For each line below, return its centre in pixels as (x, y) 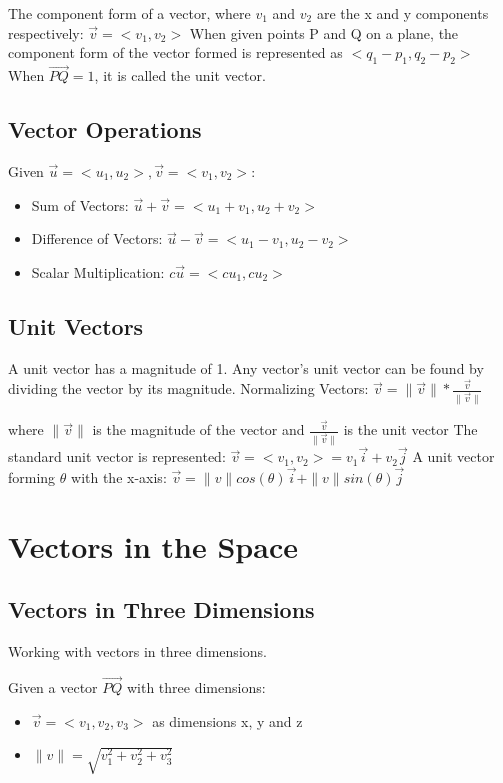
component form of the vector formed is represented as (175, 52)
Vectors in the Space (153, 545)
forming (32, 477)
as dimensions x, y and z (227, 720)
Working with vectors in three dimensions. (137, 651)
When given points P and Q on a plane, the (324, 32)
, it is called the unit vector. (180, 75)
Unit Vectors (76, 325)
